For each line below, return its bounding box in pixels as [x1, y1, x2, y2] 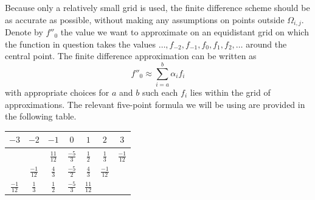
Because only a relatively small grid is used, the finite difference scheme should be [5, 1, 310, 13]
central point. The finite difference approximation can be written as [5, 49, 257, 62]
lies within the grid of [190, 85, 271, 98]
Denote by [5, 26, 43, 38]
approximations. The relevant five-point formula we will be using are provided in [5, 98, 305, 110]
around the [246, 37, 287, 50]
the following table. [5, 110, 77, 123]
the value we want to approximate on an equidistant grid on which [60, 26, 309, 38]
